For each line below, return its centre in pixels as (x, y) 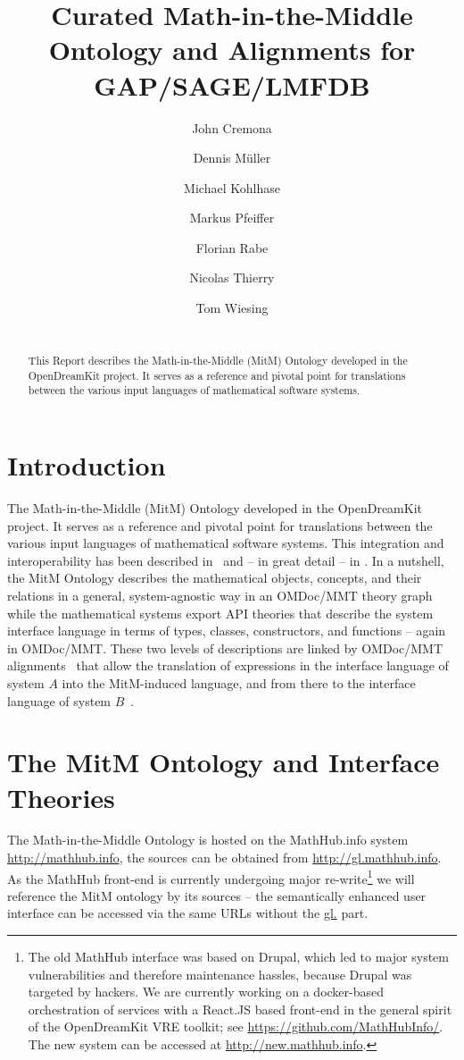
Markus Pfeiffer (232, 218)
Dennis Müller (232, 158)
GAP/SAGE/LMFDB (232, 84)
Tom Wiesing (232, 308)
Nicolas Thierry (232, 278)
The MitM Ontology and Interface (224, 762)
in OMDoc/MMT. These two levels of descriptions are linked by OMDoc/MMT (225, 648)
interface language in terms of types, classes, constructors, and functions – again (227, 631)
